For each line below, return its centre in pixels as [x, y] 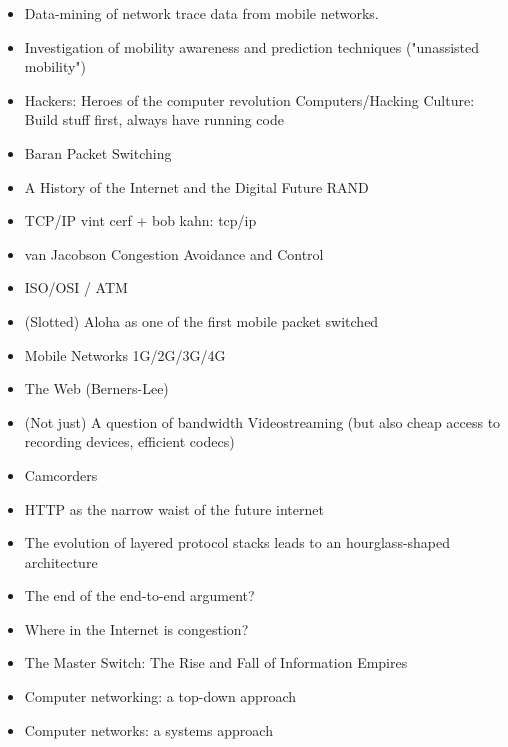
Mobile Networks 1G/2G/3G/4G [125, 354]
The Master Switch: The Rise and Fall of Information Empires [216, 662]
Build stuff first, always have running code [154, 119]
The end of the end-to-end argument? [139, 595]
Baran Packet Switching [98, 152]
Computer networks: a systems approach [148, 729]
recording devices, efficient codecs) [129, 441]
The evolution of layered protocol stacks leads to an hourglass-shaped [237, 542]
